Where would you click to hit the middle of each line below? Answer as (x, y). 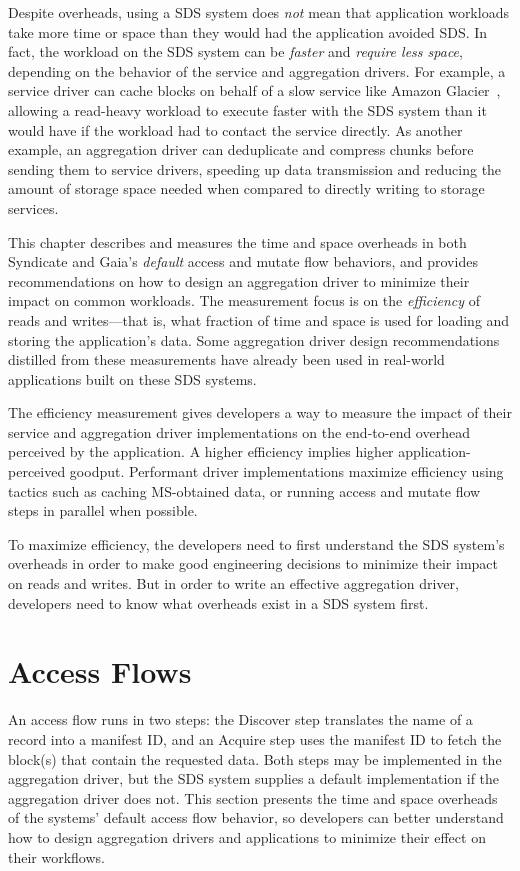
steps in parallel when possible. (103, 510)
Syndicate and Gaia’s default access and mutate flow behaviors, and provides (243, 261)
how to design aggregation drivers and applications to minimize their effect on (247, 836)
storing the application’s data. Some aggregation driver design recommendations (254, 339)
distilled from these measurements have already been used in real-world (226, 359)
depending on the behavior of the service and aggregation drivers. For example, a (257, 70)
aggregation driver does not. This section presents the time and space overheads (253, 797)
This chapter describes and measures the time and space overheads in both (237, 241)
